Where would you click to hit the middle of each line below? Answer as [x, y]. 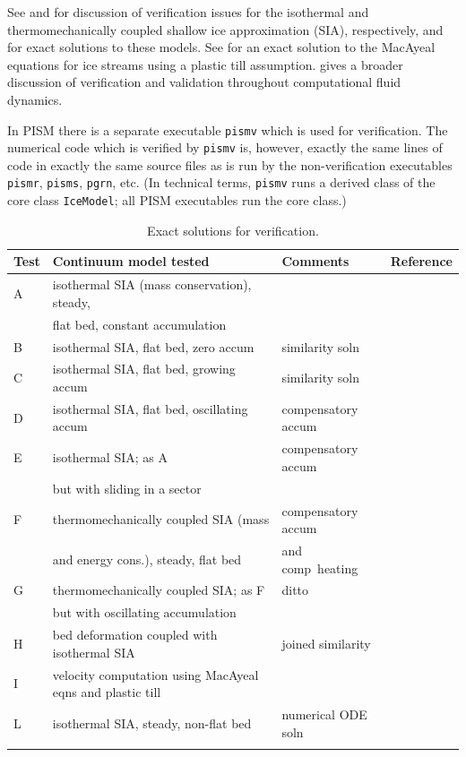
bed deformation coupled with [135, 635]
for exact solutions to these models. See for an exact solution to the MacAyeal [221, 47]
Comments [315, 261]
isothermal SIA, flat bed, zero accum [153, 346]
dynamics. [35, 99]
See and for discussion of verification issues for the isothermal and [188, 12]
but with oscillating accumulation [144, 612]
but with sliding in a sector [127, 488]
